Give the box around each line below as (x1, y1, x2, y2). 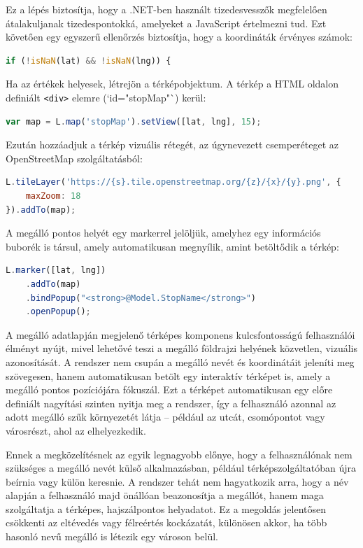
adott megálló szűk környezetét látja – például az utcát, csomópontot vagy (6, 409, 325, 424)
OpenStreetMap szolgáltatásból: (6, 150, 143, 165)
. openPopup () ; (25, 307, 91, 317)
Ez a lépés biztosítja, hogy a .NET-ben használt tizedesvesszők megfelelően (6, 2, 327, 16)
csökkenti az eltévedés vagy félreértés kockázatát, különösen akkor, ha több (6, 515, 327, 530)
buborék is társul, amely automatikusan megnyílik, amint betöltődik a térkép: (6, 239, 339, 253)
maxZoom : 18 (25, 191, 81, 201)
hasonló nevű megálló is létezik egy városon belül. (6, 529, 218, 544)
